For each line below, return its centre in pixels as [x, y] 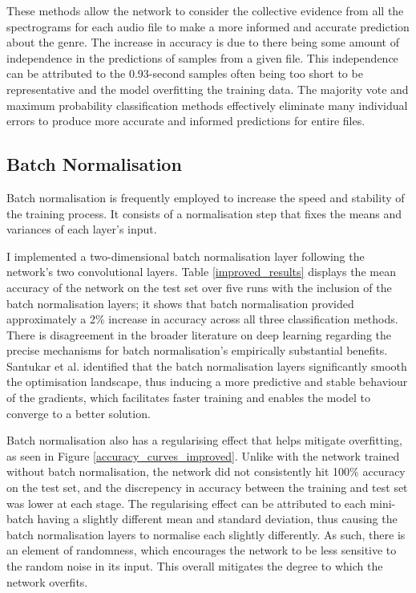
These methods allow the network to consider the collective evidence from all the [205, 10]
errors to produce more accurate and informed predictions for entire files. [186, 121]
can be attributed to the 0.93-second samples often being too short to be [185, 73]
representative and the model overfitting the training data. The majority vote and [208, 89]
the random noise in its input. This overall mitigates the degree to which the [195, 566]
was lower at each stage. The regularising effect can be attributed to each [186, 503]
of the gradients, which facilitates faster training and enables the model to [188, 398]
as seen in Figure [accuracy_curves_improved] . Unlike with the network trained [203, 455]
